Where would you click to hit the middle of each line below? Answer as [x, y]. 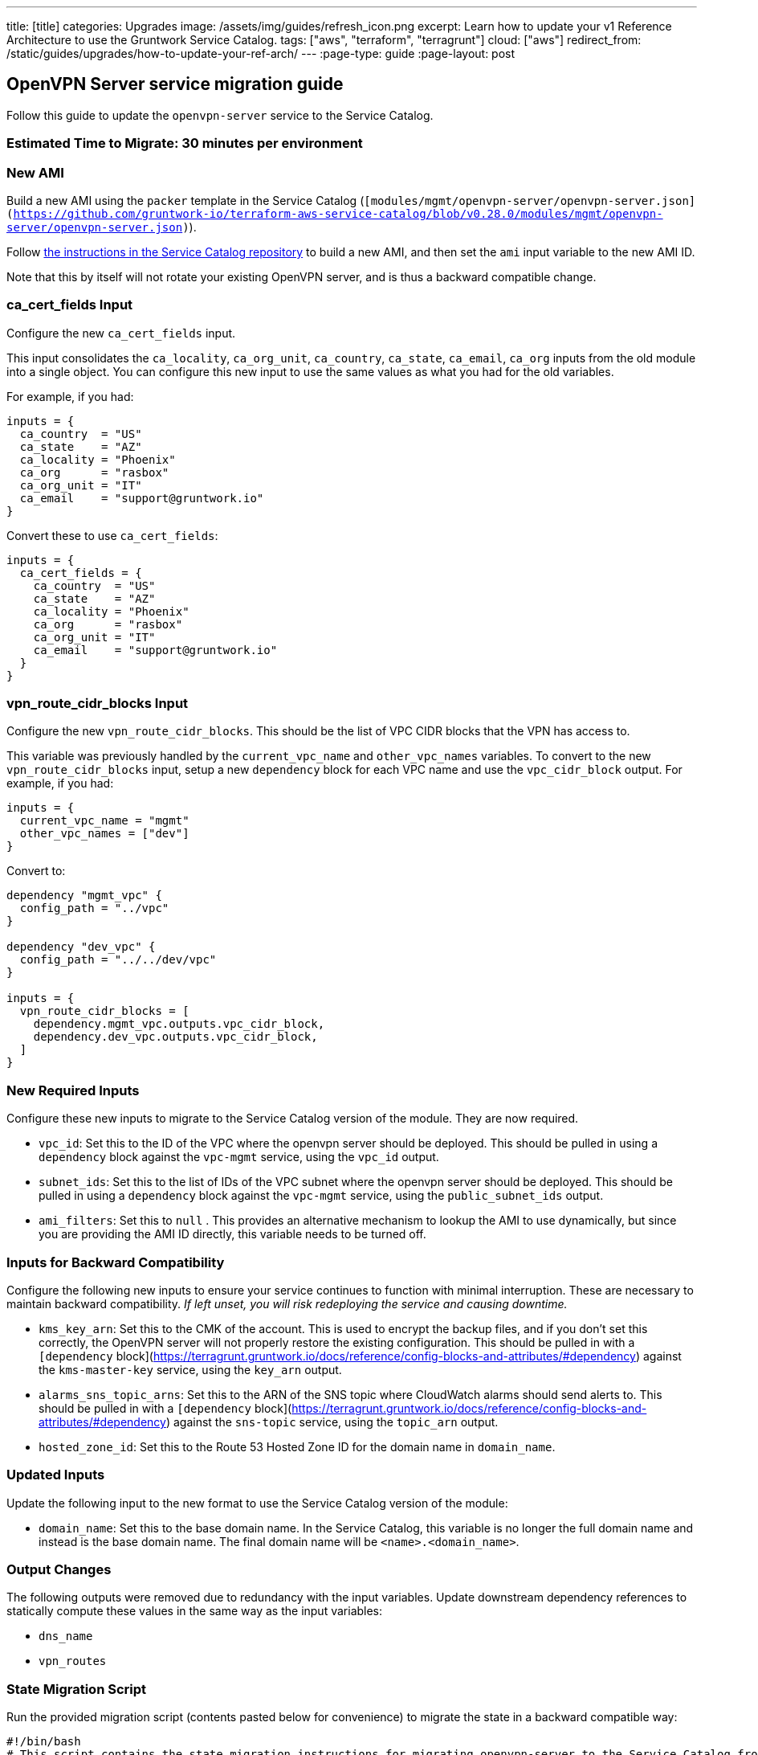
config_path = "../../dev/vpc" [118, 960]
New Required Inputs [73, 1090]
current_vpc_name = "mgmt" [104, 821]
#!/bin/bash [44, 1742]
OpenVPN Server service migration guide [175, 84]
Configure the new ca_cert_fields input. [121, 333]
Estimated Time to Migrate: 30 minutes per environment [185, 143]
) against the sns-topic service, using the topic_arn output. [332, 1422]
